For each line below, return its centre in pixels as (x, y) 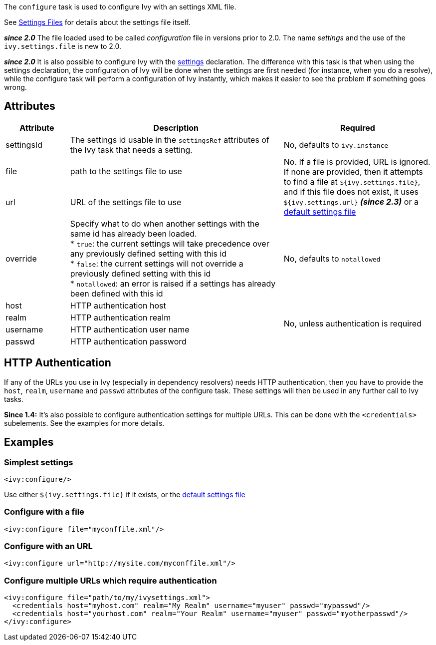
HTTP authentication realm (120, 317)
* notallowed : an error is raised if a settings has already (173, 283)
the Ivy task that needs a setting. (131, 150)
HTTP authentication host (118, 305)
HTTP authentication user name (130, 329)
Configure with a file (44, 512)
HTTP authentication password (128, 341)
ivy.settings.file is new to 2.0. (63, 46)
